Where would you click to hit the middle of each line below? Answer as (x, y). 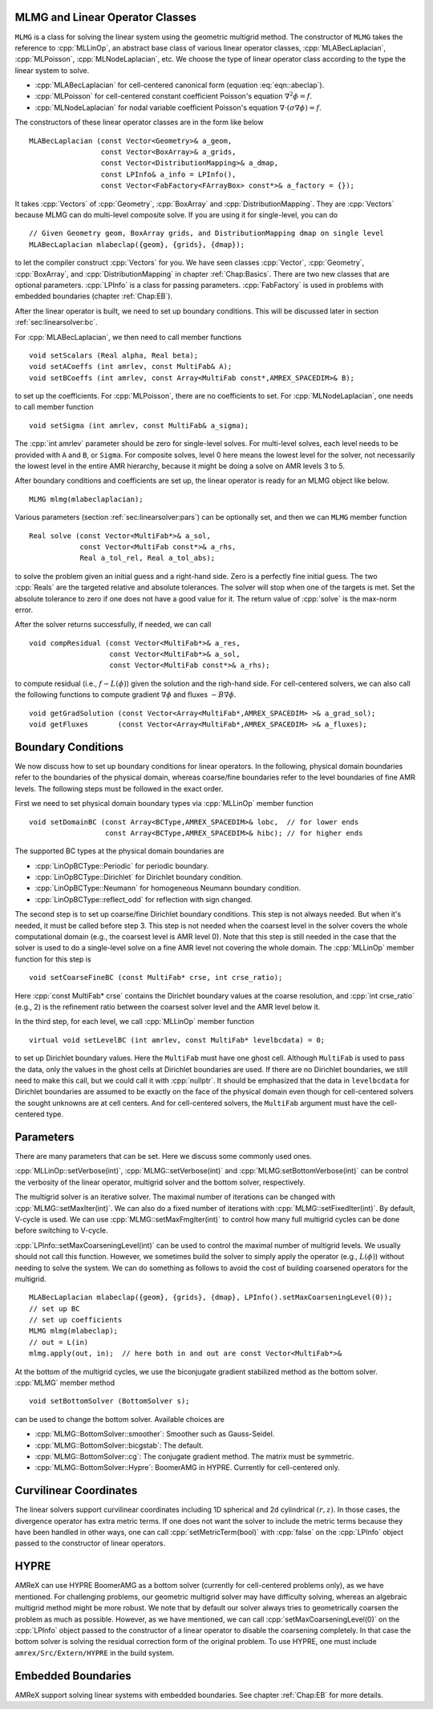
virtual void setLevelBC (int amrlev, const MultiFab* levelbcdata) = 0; (177, 1040)
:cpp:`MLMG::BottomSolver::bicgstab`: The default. (119, 1445)
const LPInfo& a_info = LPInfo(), (168, 174)
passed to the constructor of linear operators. (90, 1543)
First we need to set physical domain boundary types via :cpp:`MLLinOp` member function (164, 804)
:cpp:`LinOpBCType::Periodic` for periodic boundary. (122, 865)
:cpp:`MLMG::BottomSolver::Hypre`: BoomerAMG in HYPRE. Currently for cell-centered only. (188, 1468)
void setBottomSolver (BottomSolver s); (109, 1401)
